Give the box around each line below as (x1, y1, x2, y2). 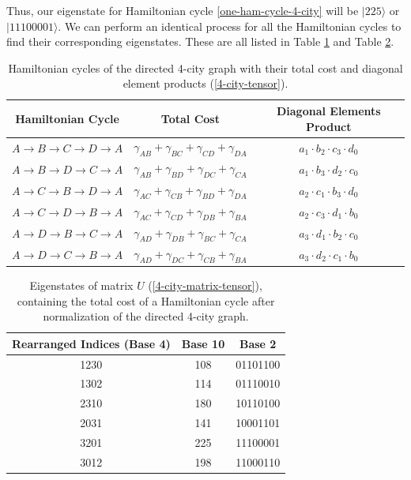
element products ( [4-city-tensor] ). (123, 75, 288, 92)
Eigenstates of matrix (29, 276, 134, 293)
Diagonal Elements (276, 102, 381, 118)
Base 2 (239, 335, 277, 351)
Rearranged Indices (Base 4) (12, 335, 171, 351)
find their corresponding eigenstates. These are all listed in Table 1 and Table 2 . (6, 33, 394, 50)
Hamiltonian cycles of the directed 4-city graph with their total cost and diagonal (8, 59, 403, 76)
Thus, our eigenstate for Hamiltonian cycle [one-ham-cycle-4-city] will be (6, 2, 359, 18)
